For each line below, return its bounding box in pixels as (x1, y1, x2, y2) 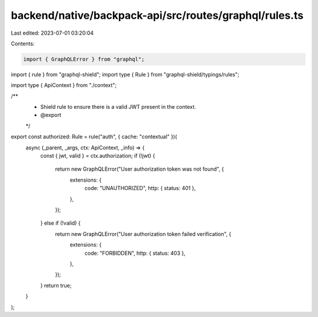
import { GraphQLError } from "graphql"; (23, 56, 145, 62)
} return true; (40, 282, 72, 289)
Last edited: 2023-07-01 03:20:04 (11, 29, 94, 36)
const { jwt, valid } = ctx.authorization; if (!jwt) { (40, 152, 155, 159)
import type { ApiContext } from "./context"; (11, 82, 117, 89)
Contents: (11, 40, 35, 47)
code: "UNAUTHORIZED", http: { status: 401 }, (84, 185, 196, 192)
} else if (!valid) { (40, 219, 81, 226)
